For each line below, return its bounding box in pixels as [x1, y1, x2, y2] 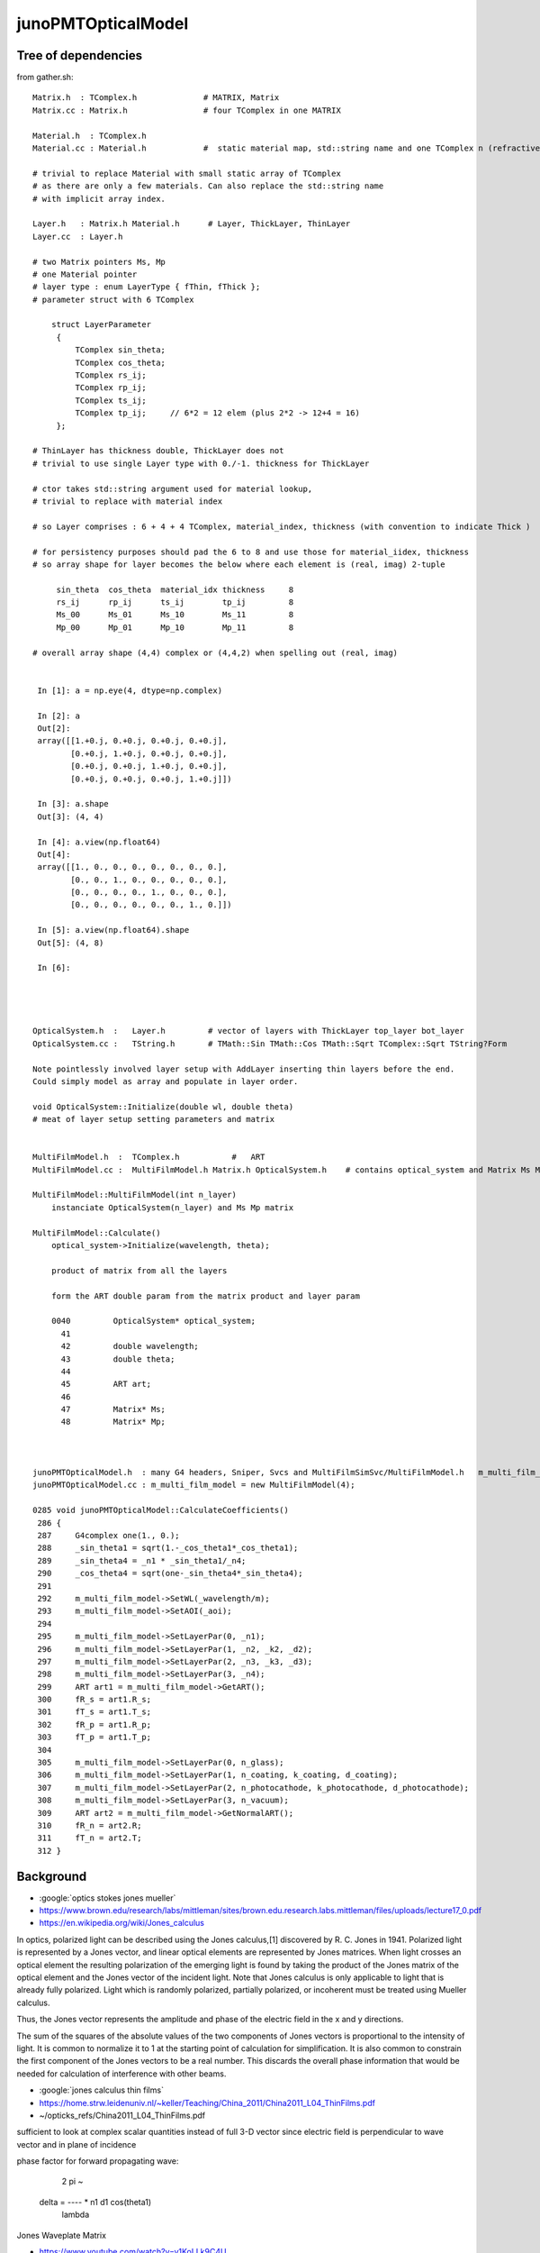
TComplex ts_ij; [75, 395, 148, 406]
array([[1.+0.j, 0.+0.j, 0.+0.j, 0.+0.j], [37, 735, 228, 746]
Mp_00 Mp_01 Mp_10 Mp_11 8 [56, 622, 294, 633]
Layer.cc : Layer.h [32, 231, 123, 242]
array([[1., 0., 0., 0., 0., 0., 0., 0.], [37, 862, 228, 872]
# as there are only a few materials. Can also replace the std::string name [32, 181, 384, 191]
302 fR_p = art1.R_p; [37, 1719, 152, 1729]
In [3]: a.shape [37, 798, 109, 809]
